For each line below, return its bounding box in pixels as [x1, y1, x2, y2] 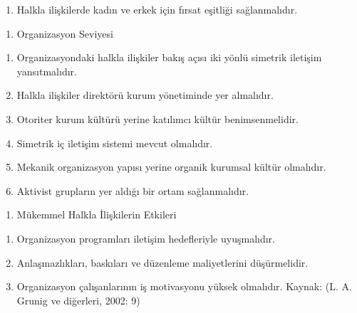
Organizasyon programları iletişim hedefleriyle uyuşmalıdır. [16, 230, 275, 245]
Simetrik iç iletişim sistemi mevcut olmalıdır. [16, 135, 213, 150]
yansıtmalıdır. [16, 63, 77, 78]
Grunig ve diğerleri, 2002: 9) [16, 292, 140, 307]
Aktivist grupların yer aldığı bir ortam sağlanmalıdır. [16, 183, 249, 198]
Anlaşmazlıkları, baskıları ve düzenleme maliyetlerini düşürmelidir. [16, 255, 309, 270]
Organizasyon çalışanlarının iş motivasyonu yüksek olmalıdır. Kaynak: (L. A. [16, 279, 352, 294]
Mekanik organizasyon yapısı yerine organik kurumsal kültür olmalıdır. [16, 159, 326, 174]
